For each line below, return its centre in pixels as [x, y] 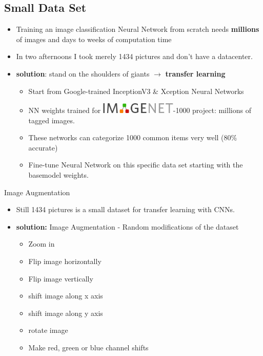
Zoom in [42, 244]
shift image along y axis [66, 313]
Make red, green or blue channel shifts [88, 347]
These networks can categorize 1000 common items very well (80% [133, 137]
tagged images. [52, 120]
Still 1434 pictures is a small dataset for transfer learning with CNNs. [125, 209]
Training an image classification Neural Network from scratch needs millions [138, 29]
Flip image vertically [61, 278]
